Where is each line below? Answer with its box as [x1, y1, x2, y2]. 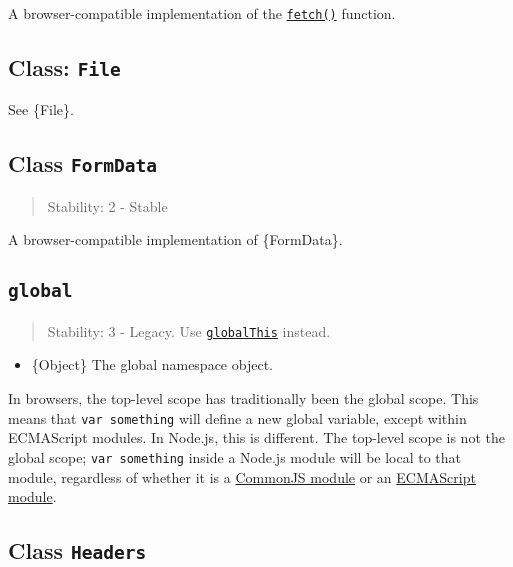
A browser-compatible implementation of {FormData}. [8, 229, 343, 250]
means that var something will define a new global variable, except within [8, 407, 467, 428]
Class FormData [8, 148, 157, 179]
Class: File [8, 52, 121, 83]
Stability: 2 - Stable [47, 195, 168, 216]
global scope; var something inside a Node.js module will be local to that [8, 446, 462, 467]
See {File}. [8, 99, 74, 120]
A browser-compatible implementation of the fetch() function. [8, 3, 396, 23]
